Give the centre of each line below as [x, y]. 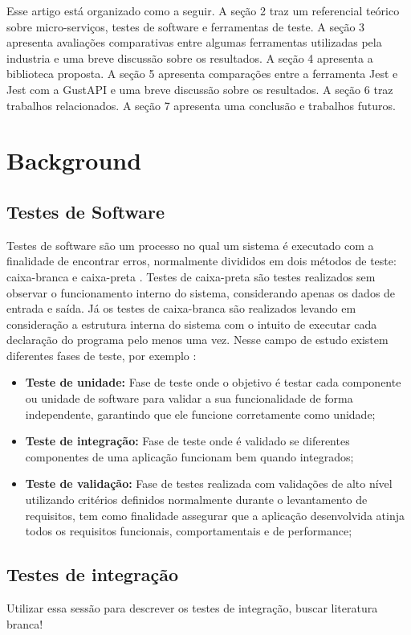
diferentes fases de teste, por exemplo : [102, 355]
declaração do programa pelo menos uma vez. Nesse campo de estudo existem [197, 340]
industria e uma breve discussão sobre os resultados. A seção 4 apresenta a [190, 57]
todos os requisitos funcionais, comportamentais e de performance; [189, 531]
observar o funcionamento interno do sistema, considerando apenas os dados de [201, 292]
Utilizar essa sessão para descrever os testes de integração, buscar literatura [192, 608]
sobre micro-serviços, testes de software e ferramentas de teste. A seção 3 [186, 26]
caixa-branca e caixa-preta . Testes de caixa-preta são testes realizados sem [191, 276]
